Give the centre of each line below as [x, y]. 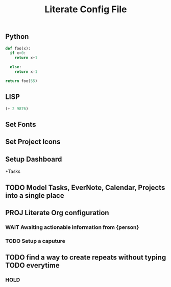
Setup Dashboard [34, 159]
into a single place [35, 195]
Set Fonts [21, 124]
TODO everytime [32, 265]
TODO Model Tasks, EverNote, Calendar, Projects [85, 187]
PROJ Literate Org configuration [57, 213]
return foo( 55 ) [21, 81]
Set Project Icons [33, 142]
